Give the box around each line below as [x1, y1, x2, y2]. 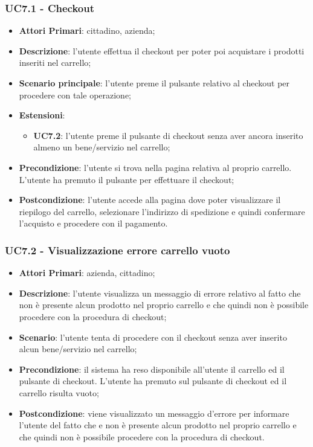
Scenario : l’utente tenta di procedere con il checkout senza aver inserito [19, 330, 287, 343]
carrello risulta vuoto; [19, 386, 99, 399]
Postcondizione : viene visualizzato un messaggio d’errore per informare [19, 407, 289, 419]
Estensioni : [19, 109, 65, 121]
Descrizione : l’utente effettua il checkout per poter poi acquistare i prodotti [19, 44, 305, 57]
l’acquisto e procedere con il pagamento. [19, 217, 168, 230]
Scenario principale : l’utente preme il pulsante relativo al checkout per [19, 77, 290, 89]
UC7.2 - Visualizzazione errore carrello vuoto [5, 242, 230, 257]
